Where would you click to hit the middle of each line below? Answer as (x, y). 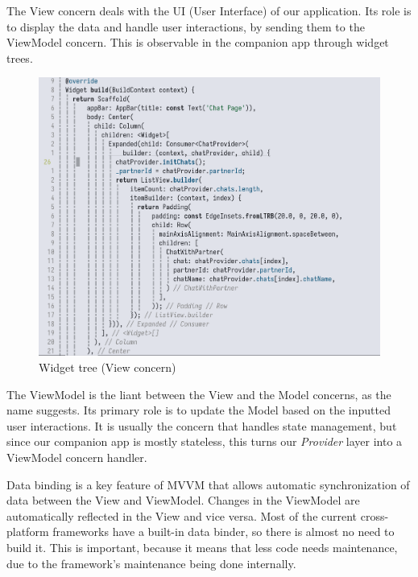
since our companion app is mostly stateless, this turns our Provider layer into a (205, 441)
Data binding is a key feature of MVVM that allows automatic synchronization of (208, 484)
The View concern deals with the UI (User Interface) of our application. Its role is (209, 10)
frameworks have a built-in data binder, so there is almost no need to (223, 532)
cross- (375, 515)
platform (28, 532)
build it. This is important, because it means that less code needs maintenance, (202, 547)
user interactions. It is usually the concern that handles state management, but (202, 425)
